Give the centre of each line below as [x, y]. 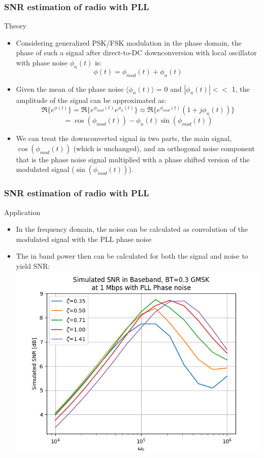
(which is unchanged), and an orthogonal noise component [164, 148]
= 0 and [169, 89]
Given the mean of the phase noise [70, 89]
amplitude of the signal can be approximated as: [91, 100]
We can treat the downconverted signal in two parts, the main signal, [124, 138]
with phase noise [42, 62]
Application [22, 212]
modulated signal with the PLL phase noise [84, 239]
